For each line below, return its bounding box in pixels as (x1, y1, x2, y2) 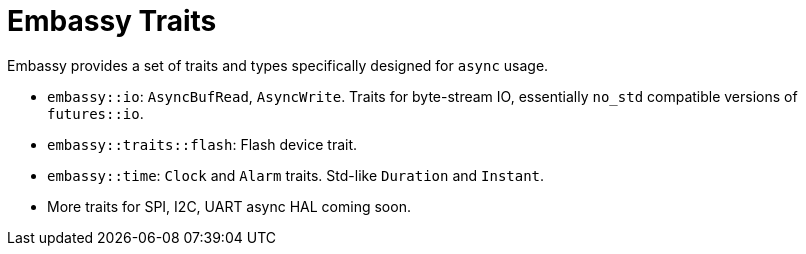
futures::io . (47, 104, 144, 122)
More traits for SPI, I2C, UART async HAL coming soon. (47, 197, 411, 215)
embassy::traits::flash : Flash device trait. (47, 135, 358, 153)
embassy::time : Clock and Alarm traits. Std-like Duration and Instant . (47, 166, 545, 184)
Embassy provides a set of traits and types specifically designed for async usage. (7, 56, 549, 74)
